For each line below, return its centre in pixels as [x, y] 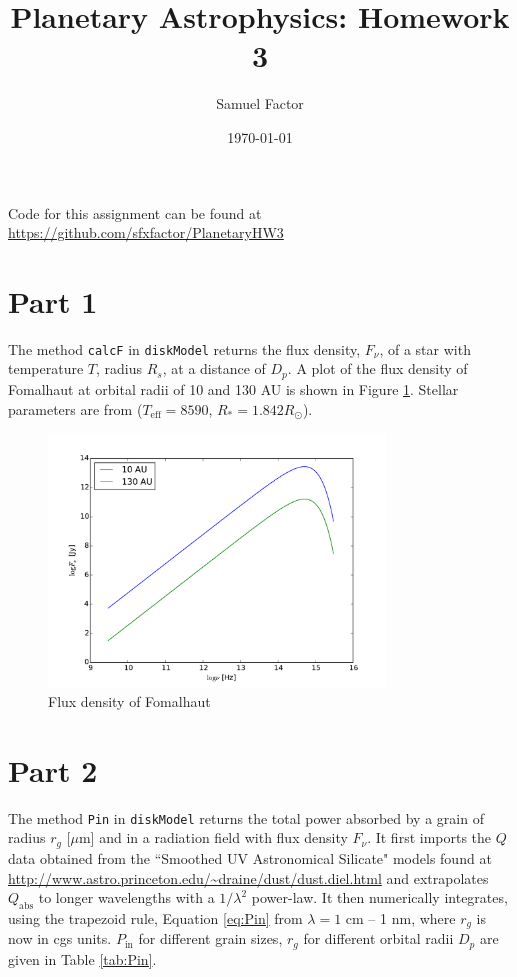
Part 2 [53, 769]
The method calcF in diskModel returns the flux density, [184, 348]
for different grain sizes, [210, 938]
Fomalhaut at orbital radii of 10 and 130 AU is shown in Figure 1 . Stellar [233, 388]
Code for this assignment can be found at [135, 212]
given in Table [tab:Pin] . [82, 958]
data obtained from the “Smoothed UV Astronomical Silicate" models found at [250, 857]
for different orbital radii [378, 938]
